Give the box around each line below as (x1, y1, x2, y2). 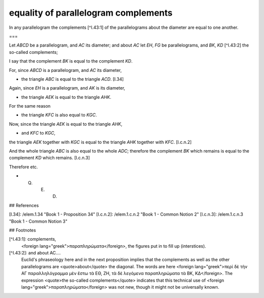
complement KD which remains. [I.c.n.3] (9, 155, 90, 161)
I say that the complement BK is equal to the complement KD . (9, 58, 133, 64)
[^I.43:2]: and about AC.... (9, 250, 61, 256)
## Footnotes (9, 227, 36, 233)
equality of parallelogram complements (9, 7, 173, 18)
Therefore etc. (9, 164, 38, 170)
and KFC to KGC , (21, 130, 56, 136)
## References (9, 202, 39, 208)
